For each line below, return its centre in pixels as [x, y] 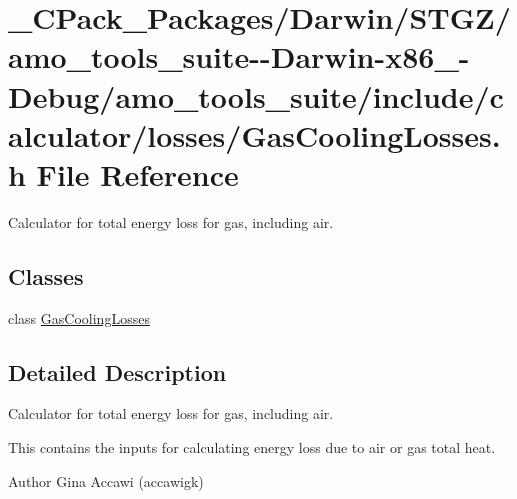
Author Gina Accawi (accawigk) [106, 480]
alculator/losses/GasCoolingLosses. [254, 134]
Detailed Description [117, 371]
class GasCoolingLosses [79, 317]
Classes [46, 275]
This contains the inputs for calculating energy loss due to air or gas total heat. [252, 447]
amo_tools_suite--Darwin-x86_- [239, 56]
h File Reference [123, 173]
